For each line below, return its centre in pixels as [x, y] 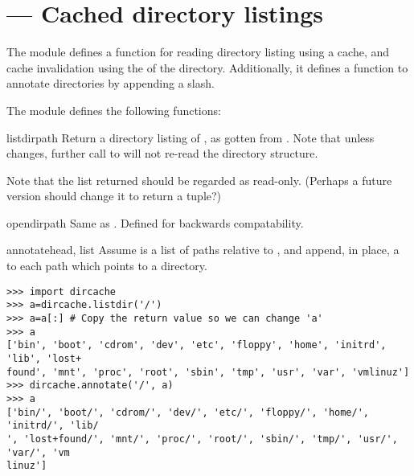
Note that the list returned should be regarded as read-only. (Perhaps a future [199, 180]
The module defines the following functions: [114, 110]
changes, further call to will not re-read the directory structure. [162, 153]
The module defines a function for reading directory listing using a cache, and [198, 52]
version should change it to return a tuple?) [114, 196]
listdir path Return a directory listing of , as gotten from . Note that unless [191, 137]
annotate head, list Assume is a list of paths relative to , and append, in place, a [203, 250]
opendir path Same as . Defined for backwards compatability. [155, 222]
